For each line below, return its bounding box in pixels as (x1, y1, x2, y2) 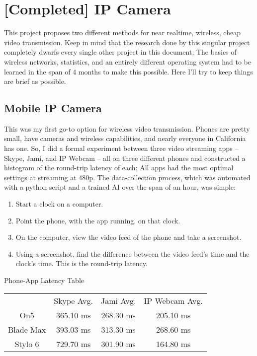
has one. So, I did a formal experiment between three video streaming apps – (4, 143, 239, 153)
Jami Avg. (100, 294, 136, 306)
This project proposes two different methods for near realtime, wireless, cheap (4, 27, 241, 38)
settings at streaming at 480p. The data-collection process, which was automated (4, 172, 251, 182)
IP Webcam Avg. (144, 294, 203, 306)
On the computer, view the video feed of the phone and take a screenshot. (15, 232, 242, 242)
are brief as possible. (4, 76, 66, 86)
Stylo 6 (14, 338, 39, 350)
